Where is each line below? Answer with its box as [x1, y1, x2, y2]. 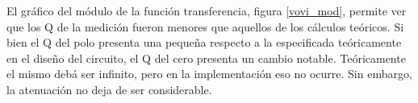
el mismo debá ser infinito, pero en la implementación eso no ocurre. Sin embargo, [6, 65, 412, 82]
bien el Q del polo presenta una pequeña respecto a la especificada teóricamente [6, 34, 402, 51]
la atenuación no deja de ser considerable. [6, 80, 212, 97]
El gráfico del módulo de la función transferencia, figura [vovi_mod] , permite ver [6, 2, 407, 19]
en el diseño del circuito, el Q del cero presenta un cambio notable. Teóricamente [6, 49, 406, 66]
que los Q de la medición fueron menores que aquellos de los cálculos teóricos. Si [6, 18, 404, 35]
